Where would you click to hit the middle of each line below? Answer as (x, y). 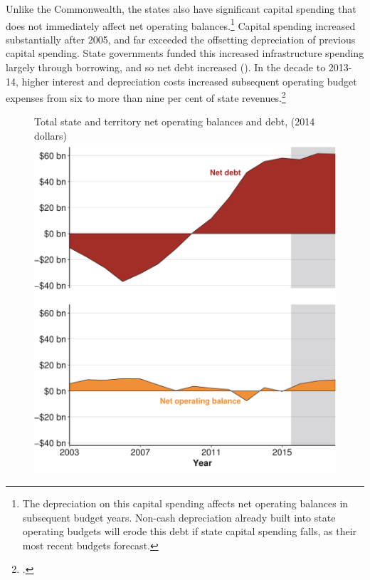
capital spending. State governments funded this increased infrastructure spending (185, 53)
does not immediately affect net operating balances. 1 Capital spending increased (181, 24)
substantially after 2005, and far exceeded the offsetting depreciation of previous (181, 39)
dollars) (51, 136)
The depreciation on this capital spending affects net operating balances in (185, 503)
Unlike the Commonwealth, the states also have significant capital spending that (181, 9)
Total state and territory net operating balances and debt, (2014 (175, 121)
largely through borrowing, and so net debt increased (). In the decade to (166, 67)
